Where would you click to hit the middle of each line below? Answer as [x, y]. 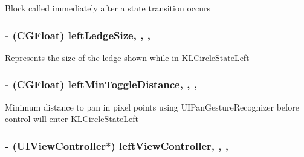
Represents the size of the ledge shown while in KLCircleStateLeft [127, 57]
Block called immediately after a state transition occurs [108, 8]
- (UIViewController [56, 145]
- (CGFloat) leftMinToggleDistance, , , [101, 84]
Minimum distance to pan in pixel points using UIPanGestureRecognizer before [152, 107]
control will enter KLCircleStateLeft [72, 119]
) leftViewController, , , [170, 145]
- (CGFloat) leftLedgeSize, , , [78, 35]
